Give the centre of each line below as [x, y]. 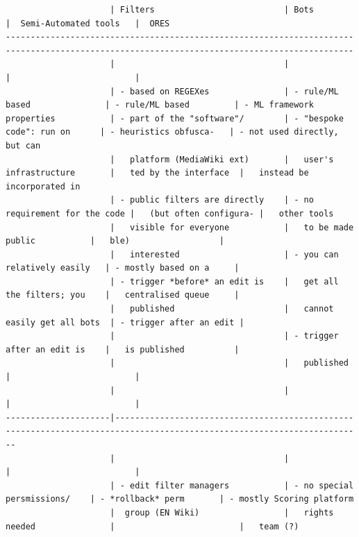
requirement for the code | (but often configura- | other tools [170, 213]
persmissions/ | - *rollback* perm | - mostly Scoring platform [180, 499]
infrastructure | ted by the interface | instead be [157, 173]
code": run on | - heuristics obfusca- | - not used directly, [172, 132]
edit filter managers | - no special [242, 485]
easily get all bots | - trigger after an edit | [125, 322]
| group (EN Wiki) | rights [222, 512]
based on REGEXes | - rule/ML [234, 91]
